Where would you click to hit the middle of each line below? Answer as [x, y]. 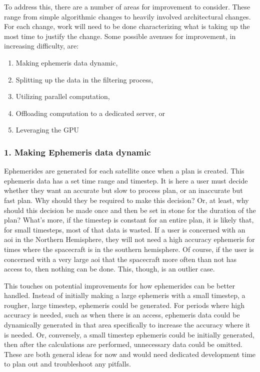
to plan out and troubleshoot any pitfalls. [67, 364]
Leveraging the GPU [47, 130]
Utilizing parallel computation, [63, 96]
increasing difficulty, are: [41, 46]
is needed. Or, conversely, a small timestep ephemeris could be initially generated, [129, 334]
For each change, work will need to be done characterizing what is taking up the [127, 26]
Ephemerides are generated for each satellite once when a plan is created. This [124, 171]
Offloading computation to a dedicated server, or [90, 113]
